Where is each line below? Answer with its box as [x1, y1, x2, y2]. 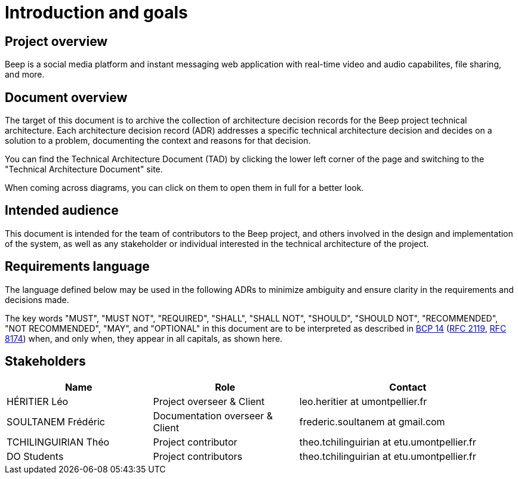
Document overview [5, 89, 128, 105]
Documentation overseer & [153, 409, 273, 422]
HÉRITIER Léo [7, 395, 69, 407]
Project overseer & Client [153, 395, 265, 407]
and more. [5, 69, 45, 80]
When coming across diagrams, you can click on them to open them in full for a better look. [5, 183, 364, 193]
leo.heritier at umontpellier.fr [299, 395, 427, 407]
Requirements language [5, 259, 150, 274]
